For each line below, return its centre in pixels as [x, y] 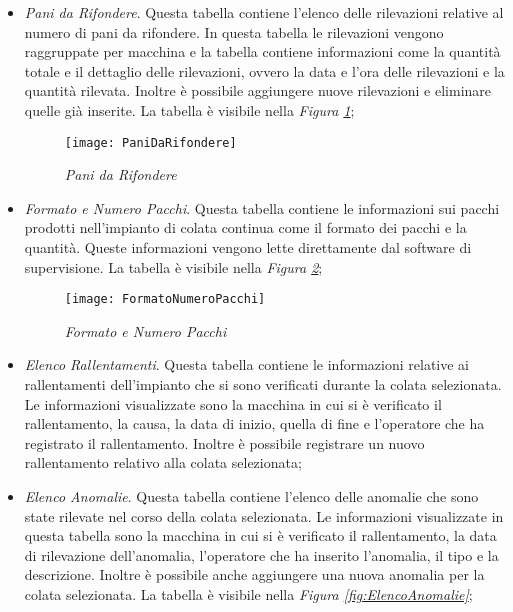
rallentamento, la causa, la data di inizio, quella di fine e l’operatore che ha [254, 423]
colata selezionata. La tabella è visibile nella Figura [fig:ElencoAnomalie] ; [248, 593]
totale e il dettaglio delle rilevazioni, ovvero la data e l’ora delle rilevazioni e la [264, 70]
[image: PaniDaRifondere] [150, 142]
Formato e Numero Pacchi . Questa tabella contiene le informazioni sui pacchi [262, 207]
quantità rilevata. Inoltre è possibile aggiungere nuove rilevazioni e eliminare [258, 90]
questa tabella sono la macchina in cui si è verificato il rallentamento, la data [260, 535]
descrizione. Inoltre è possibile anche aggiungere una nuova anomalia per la [254, 574]
